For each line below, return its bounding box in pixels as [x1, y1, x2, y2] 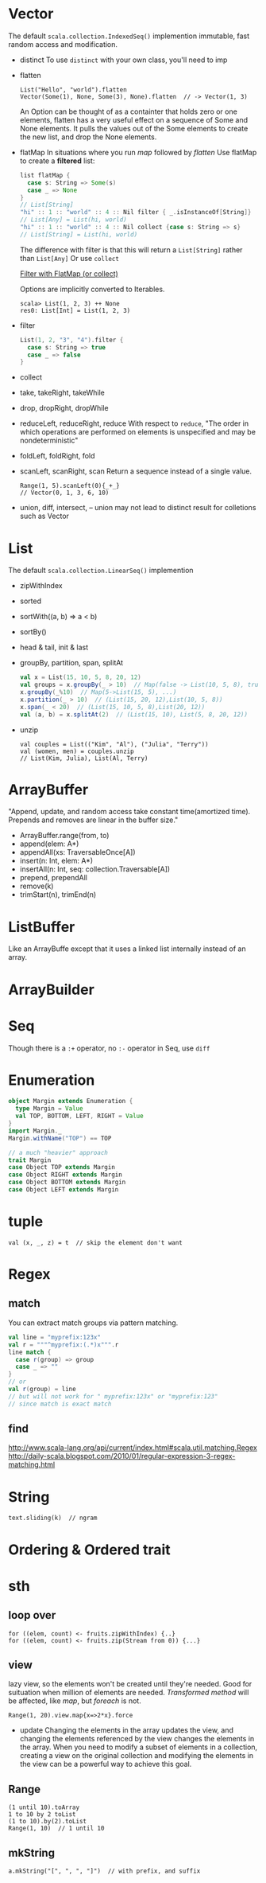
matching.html [8, 1460, 56, 1469]
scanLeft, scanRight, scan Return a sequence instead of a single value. [19, 466, 253, 476]
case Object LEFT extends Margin [8, 1186, 119, 1194]
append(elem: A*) [19, 839, 79, 848]
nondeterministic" [19, 435, 79, 446]
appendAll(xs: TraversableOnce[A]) [19, 848, 137, 857]
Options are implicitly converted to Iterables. [19, 284, 165, 294]
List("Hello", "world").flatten [19, 85, 127, 94]
